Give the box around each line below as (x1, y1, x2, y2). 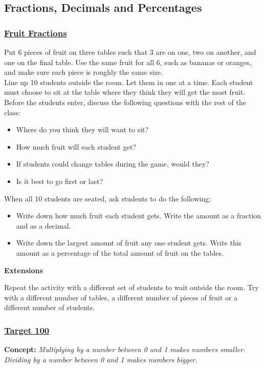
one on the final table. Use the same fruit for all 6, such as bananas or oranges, (4, 56, 252, 67)
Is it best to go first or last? (16, 175, 103, 186)
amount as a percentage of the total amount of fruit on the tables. (16, 247, 224, 258)
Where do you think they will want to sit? (16, 124, 149, 135)
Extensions (4, 264, 43, 275)
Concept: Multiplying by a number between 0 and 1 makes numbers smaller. (4, 344, 246, 355)
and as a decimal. (16, 220, 71, 231)
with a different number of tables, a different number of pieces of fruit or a (4, 292, 238, 302)
